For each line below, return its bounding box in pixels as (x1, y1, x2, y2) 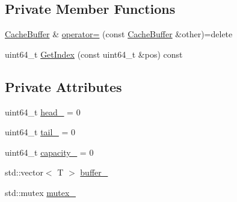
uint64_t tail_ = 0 (5, 126, 76, 138)
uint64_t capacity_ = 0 (5, 145, 94, 158)
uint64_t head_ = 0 (5, 105, 81, 118)
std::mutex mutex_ (5, 186, 76, 198)
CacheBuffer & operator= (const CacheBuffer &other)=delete (5, 28, 233, 40)
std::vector (5, 166, 43, 179)
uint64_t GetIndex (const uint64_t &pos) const (5, 47, 183, 60)
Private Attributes (5, 77, 122, 96)
